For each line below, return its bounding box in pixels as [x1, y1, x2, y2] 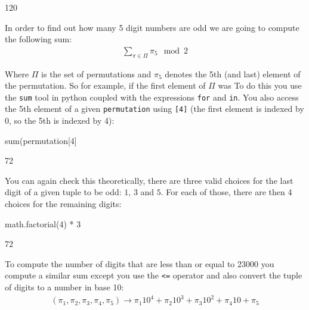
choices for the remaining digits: [5, 198, 122, 210]
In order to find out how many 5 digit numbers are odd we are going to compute [5, 21, 299, 33]
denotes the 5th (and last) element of [165, 67, 301, 80]
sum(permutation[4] [5, 134, 77, 146]
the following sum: [5, 33, 72, 45]
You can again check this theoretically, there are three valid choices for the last [5, 174, 293, 186]
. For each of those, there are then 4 [160, 186, 292, 198]
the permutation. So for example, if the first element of [5, 79, 206, 92]
